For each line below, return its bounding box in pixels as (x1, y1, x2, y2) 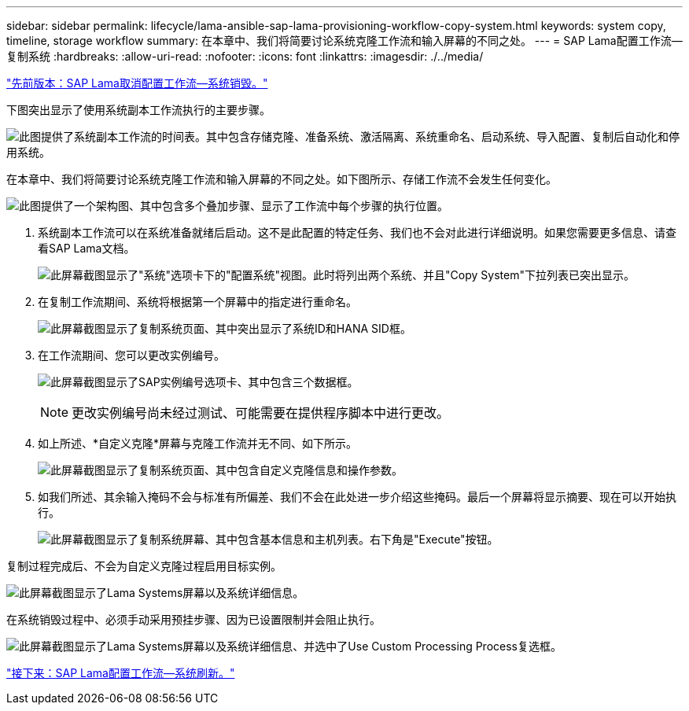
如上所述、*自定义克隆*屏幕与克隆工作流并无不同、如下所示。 (38, 437, 358, 450)
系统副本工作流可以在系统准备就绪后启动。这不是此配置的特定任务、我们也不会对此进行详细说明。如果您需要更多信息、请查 (38, 226, 676, 239)
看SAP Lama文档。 (38, 241, 135, 255)
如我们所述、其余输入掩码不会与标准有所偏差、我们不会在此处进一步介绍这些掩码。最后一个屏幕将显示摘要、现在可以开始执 (38, 490, 676, 503)
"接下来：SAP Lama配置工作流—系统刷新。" (6, 666, 235, 680)
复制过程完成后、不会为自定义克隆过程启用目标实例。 (6, 559, 282, 573)
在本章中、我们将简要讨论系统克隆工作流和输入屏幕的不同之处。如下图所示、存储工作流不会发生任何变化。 (6, 172, 557, 186)
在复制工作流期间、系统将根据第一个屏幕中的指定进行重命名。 (38, 295, 357, 308)
